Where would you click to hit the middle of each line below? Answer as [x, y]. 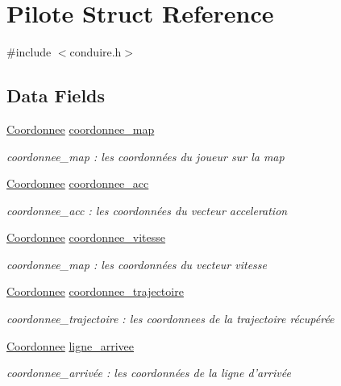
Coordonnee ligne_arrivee [71, 345]
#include [29, 52]
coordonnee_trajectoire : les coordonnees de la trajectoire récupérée [170, 319]
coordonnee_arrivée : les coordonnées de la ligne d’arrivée [149, 373]
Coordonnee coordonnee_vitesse [86, 237]
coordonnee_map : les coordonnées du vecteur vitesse [137, 264]
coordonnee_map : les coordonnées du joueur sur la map [146, 156]
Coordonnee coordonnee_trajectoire [95, 291]
